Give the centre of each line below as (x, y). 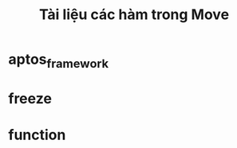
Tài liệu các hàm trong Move (134, 15)
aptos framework (59, 60)
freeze (30, 98)
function (37, 135)
